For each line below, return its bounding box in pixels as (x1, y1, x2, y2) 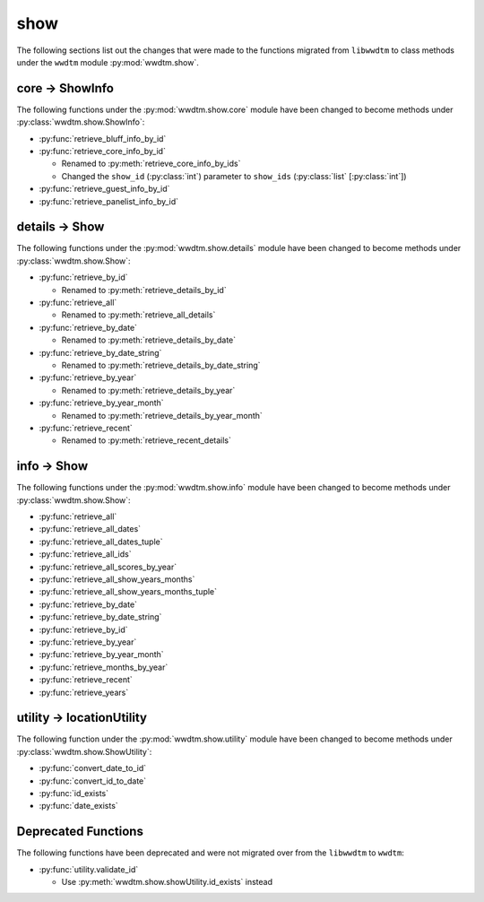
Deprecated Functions (16, 824, 143, 839)
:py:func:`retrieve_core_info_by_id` (39, 146, 166, 157)
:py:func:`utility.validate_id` (39, 863, 139, 874)
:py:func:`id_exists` (39, 787, 109, 798)
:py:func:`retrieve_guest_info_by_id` (39, 184, 170, 195)
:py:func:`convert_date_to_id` (39, 763, 147, 774)
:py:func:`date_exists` (39, 801, 118, 811)
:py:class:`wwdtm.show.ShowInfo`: (16, 117, 145, 127)
